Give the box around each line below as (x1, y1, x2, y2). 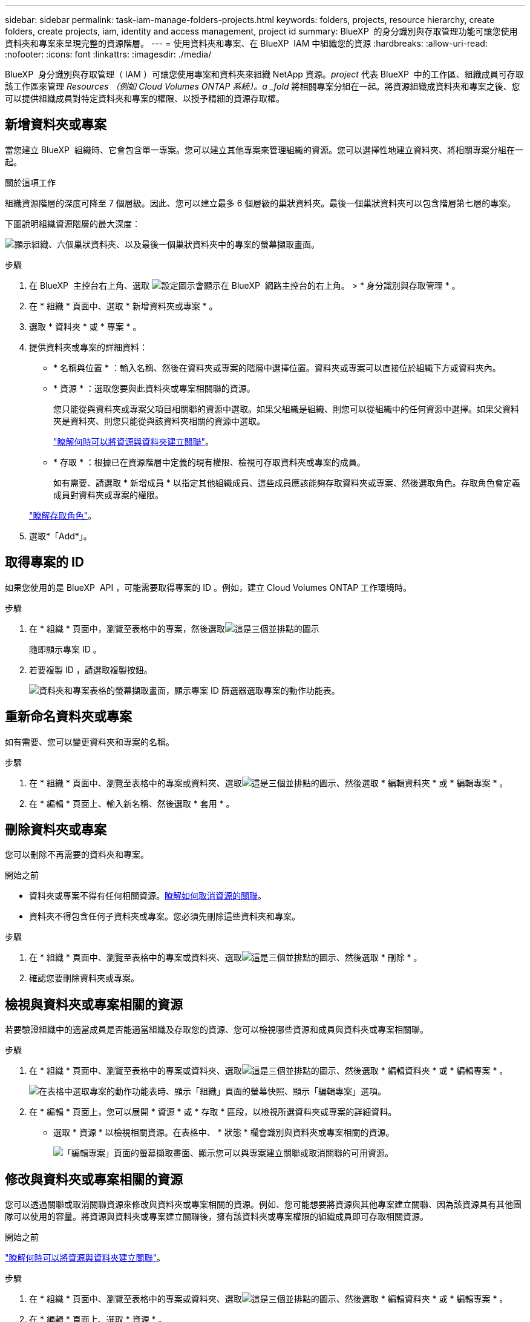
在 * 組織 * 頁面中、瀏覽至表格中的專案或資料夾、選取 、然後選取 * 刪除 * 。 (29, 952, 422, 963)
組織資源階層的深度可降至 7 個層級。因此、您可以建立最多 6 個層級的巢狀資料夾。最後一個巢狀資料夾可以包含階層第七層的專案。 (5, 197, 516, 208)
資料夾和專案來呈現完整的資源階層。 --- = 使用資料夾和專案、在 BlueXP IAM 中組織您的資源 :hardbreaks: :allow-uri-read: (5, 38, 488, 48)
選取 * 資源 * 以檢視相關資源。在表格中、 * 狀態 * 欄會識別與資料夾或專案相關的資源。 (53, 1127, 394, 1138)
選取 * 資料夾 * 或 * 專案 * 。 (29, 321, 142, 332)
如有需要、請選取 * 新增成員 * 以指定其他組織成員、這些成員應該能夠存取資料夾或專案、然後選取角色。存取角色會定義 (53, 477, 520, 488)
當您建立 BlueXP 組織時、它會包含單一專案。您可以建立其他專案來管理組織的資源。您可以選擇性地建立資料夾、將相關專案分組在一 (5, 144, 523, 155)
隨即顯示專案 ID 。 (29, 643, 102, 654)
